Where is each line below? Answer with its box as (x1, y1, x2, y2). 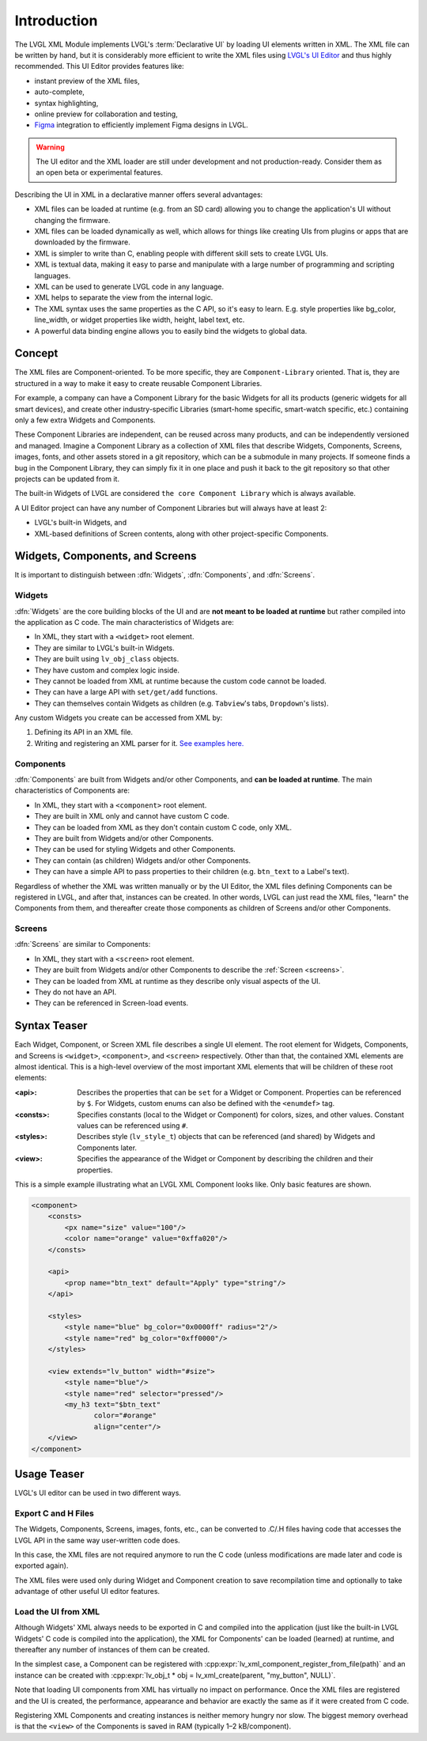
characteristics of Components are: (14, 785, 130, 795)
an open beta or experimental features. (36, 168, 164, 177)
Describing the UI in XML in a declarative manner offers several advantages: (14, 190, 263, 199)
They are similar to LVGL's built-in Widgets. (34, 643, 176, 653)
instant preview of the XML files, (34, 76, 140, 85)
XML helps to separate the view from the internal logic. (34, 293, 213, 302)
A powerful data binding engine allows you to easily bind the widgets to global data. (34, 326, 308, 335)
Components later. (77, 1143, 138, 1152)
